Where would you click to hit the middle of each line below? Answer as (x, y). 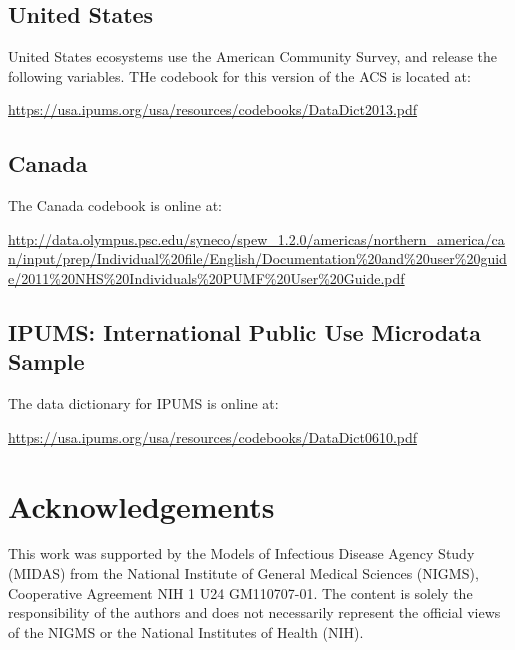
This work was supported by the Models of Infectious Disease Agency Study (241, 553)
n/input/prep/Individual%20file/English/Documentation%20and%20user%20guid (257, 258)
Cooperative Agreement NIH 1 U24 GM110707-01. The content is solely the (240, 592)
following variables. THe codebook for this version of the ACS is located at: (239, 75)
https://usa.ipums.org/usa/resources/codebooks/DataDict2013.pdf (213, 109)
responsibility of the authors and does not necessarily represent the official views (254, 612)
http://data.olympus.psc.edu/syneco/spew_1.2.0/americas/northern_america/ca (256, 238)
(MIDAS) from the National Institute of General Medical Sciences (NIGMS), (243, 573)
